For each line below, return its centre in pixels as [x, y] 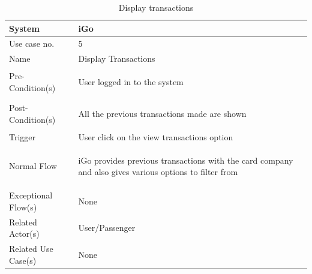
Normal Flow [33, 166]
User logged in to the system [131, 82]
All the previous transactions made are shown [162, 113]
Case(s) [23, 260]
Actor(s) [24, 234]
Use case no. [32, 43]
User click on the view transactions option [156, 136]
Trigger [22, 136]
